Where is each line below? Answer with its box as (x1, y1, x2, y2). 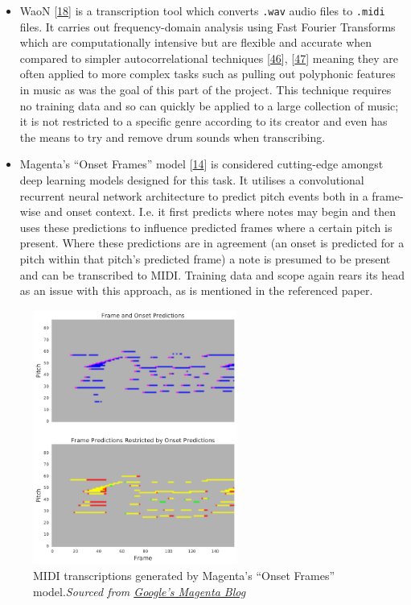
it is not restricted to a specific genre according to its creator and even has (19, 113, 388, 130)
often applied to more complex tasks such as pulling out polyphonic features (19, 65, 396, 82)
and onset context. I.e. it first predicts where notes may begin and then (44, 203, 396, 220)
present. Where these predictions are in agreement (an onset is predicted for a (19, 234, 405, 251)
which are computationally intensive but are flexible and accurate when (19, 34, 372, 51)
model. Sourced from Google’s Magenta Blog (33, 582, 246, 599)
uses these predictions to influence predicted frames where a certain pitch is (19, 218, 393, 235)
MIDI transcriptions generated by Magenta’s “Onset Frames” (33, 567, 335, 584)
